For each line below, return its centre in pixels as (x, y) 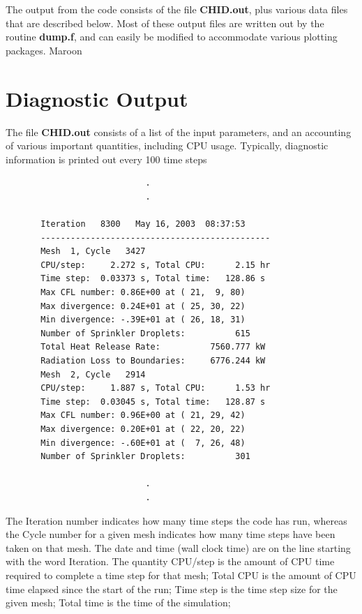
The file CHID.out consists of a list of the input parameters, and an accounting (179, 132)
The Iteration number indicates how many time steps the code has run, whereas (176, 520)
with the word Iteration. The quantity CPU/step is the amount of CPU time (170, 561)
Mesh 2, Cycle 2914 (93, 374)
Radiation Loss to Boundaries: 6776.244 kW (153, 361)
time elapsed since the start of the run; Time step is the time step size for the (172, 589)
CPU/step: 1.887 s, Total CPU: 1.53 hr (156, 388)
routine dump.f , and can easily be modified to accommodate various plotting (172, 37)
